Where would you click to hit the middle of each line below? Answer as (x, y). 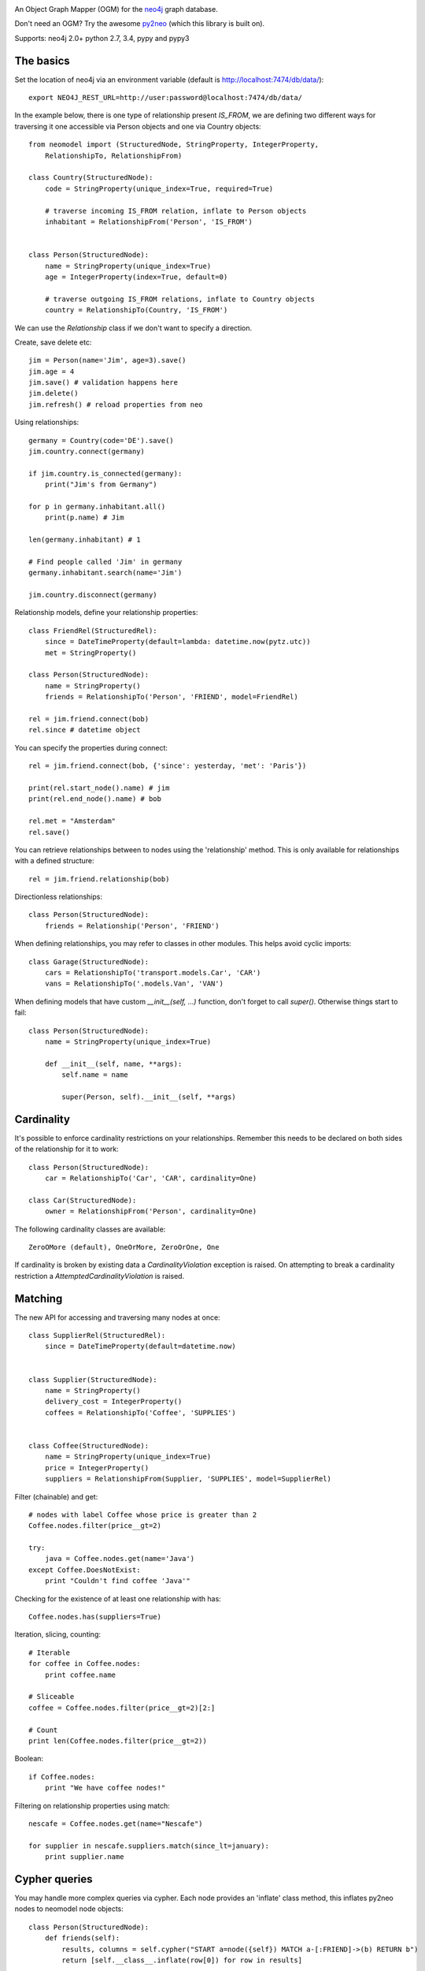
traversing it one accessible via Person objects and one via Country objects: (138, 126)
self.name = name (95, 1075)
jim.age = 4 (52, 371)
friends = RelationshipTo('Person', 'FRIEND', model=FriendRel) (171, 697)
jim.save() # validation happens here (103, 383)
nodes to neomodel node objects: (69, 1909)
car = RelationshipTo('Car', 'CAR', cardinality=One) (151, 1178)
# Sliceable (52, 1697)
